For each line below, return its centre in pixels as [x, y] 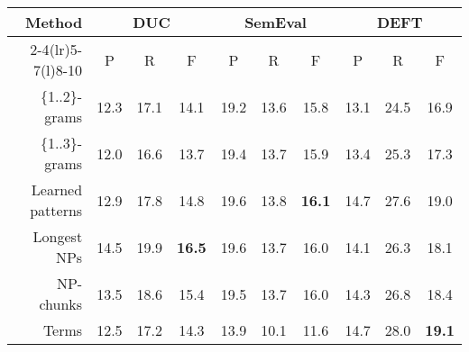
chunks [61, 304]
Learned [57, 190]
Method [54, 22]
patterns [56, 210]
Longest [58, 236]
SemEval [276, 22]
